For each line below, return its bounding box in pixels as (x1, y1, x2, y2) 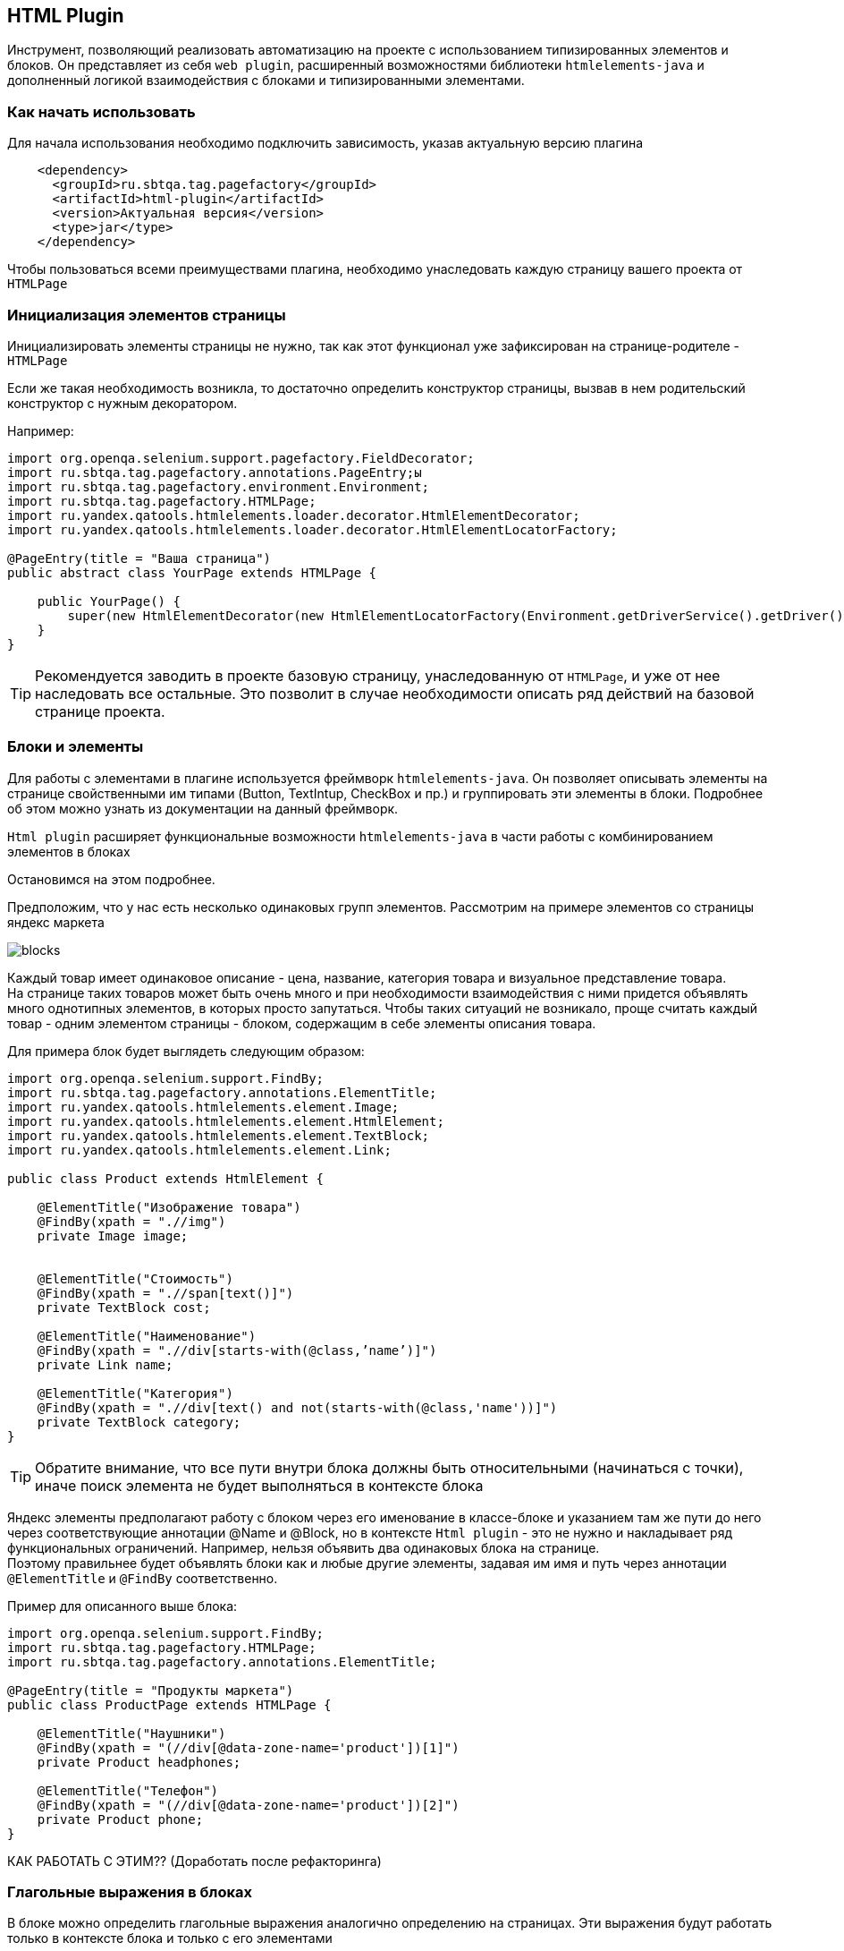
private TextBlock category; (37, 1414, 241, 1429)
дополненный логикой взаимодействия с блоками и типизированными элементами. (7, 72, 525, 89)
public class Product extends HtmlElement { (7, 1171, 325, 1186)
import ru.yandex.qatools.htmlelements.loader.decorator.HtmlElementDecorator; (7, 507, 580, 523)
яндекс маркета (7, 914, 105, 930)
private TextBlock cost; (37, 1299, 211, 1315)
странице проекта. (35, 702, 165, 720)
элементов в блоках (7, 843, 131, 859)
